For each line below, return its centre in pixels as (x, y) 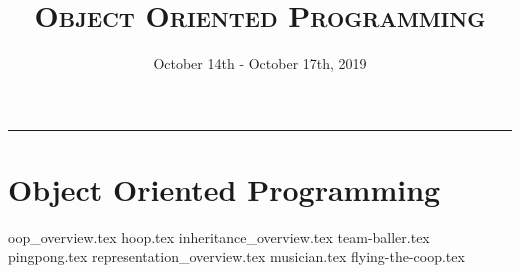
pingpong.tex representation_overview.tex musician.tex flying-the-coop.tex (236, 256)
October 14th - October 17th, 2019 (260, 63)
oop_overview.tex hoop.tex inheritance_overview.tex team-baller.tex (219, 236)
